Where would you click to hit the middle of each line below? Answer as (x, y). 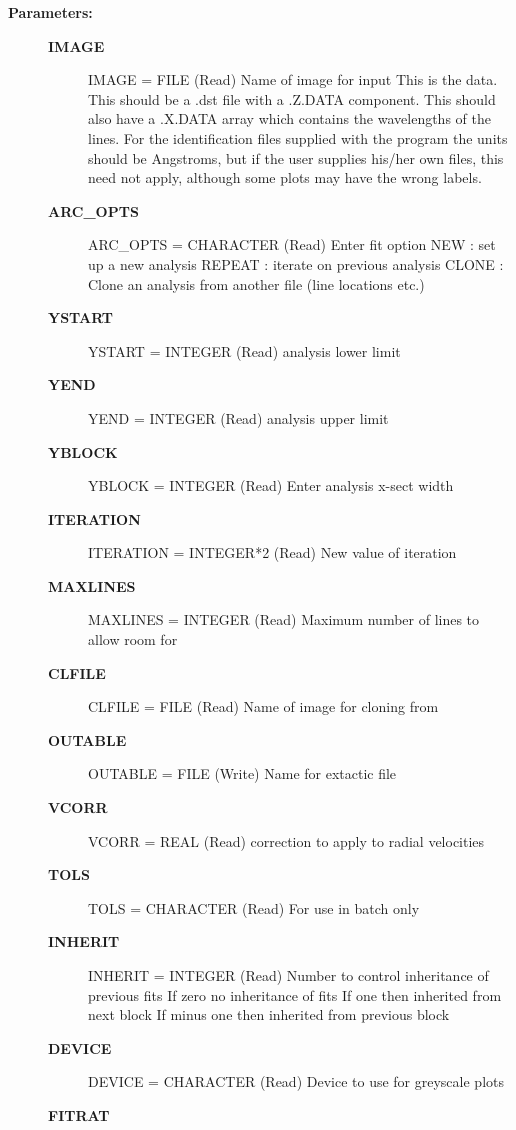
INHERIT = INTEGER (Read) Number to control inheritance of (288, 975)
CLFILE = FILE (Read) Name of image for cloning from (263, 706)
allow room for (133, 639)
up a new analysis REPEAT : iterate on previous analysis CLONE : (296, 263)
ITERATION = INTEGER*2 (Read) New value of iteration (272, 552)
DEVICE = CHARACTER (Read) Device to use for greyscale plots (296, 1081)
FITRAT (79, 1114)
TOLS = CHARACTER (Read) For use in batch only (254, 907)
